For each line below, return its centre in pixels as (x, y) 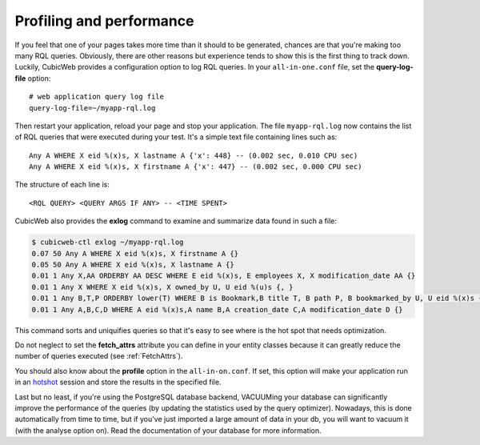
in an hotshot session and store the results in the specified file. (118, 382)
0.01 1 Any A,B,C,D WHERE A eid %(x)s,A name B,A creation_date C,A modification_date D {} (217, 309)
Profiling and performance (104, 21)
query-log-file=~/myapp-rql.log (92, 108)
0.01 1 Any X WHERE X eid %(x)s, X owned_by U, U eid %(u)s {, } (162, 287)
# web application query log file (96, 97)
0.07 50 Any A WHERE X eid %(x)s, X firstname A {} (135, 253)
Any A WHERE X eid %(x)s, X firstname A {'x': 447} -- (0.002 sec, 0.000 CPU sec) (196, 167)
